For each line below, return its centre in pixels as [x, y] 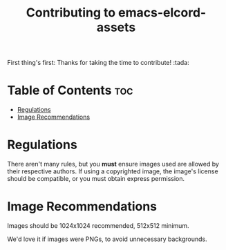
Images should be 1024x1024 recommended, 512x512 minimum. [98, 225]
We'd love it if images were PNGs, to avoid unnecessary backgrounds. [107, 239]
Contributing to [71, 13]
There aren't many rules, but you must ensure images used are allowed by [113, 164]
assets [116, 27]
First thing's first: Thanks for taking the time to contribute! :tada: [98, 63]
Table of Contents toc [70, 90]
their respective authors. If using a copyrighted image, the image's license [113, 171]
